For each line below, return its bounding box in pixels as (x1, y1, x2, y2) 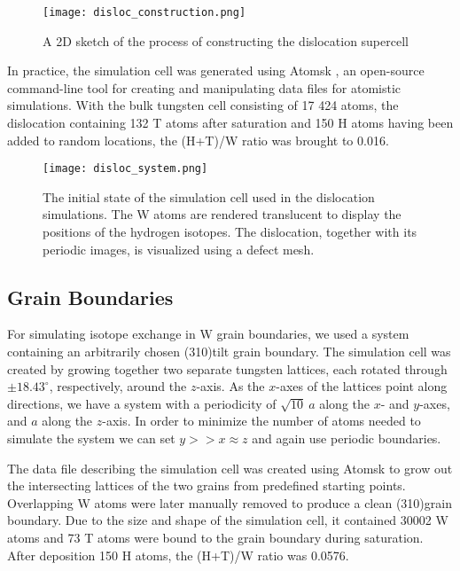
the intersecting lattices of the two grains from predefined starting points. (7, 476, 406, 495)
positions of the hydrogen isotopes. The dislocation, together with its (43, 223, 417, 241)
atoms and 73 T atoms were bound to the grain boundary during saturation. (7, 528, 424, 546)
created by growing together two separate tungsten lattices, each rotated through (7, 359, 448, 378)
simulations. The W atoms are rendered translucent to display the (43, 205, 402, 223)
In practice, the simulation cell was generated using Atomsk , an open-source (7, 61, 425, 80)
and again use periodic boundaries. (252, 429, 441, 448)
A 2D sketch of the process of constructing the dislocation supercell (43, 31, 409, 50)
